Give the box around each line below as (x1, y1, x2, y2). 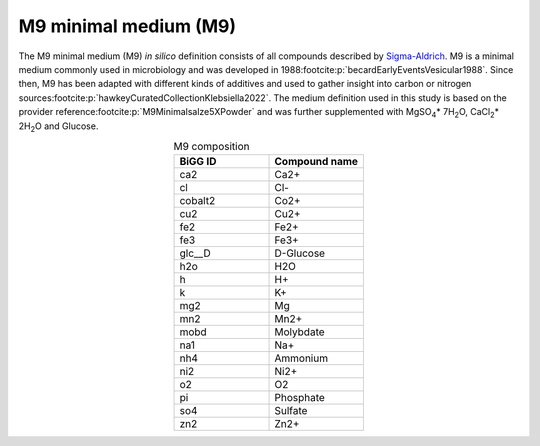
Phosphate (274, 391, 325, 405)
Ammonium (274, 351, 329, 365)
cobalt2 (179, 194, 216, 208)
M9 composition (173, 140, 250, 154)
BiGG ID (179, 155, 217, 169)
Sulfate (274, 404, 308, 418)
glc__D (179, 246, 211, 260)
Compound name (274, 155, 359, 169)
